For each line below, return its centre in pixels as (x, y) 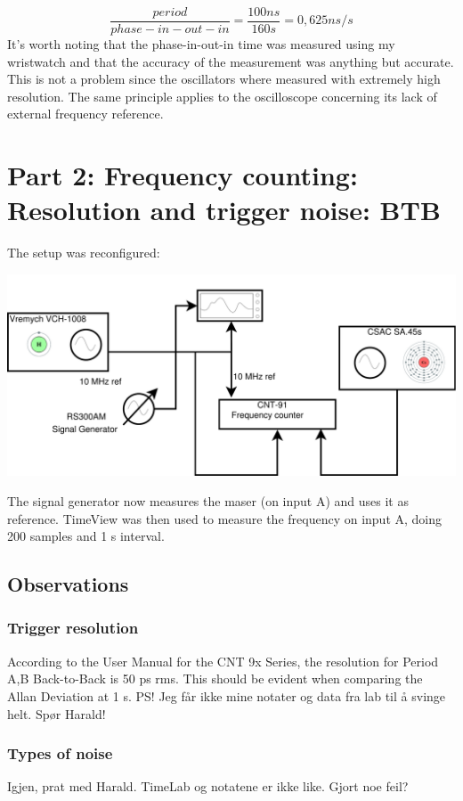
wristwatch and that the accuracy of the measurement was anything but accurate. (231, 61)
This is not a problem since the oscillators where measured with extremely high (224, 79)
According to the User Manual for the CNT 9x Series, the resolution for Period (223, 661)
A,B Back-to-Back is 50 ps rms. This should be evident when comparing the (215, 678)
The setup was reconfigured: (84, 253)
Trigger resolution (73, 628)
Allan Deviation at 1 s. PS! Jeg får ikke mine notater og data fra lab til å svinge (227, 695)
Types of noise (60, 753)
